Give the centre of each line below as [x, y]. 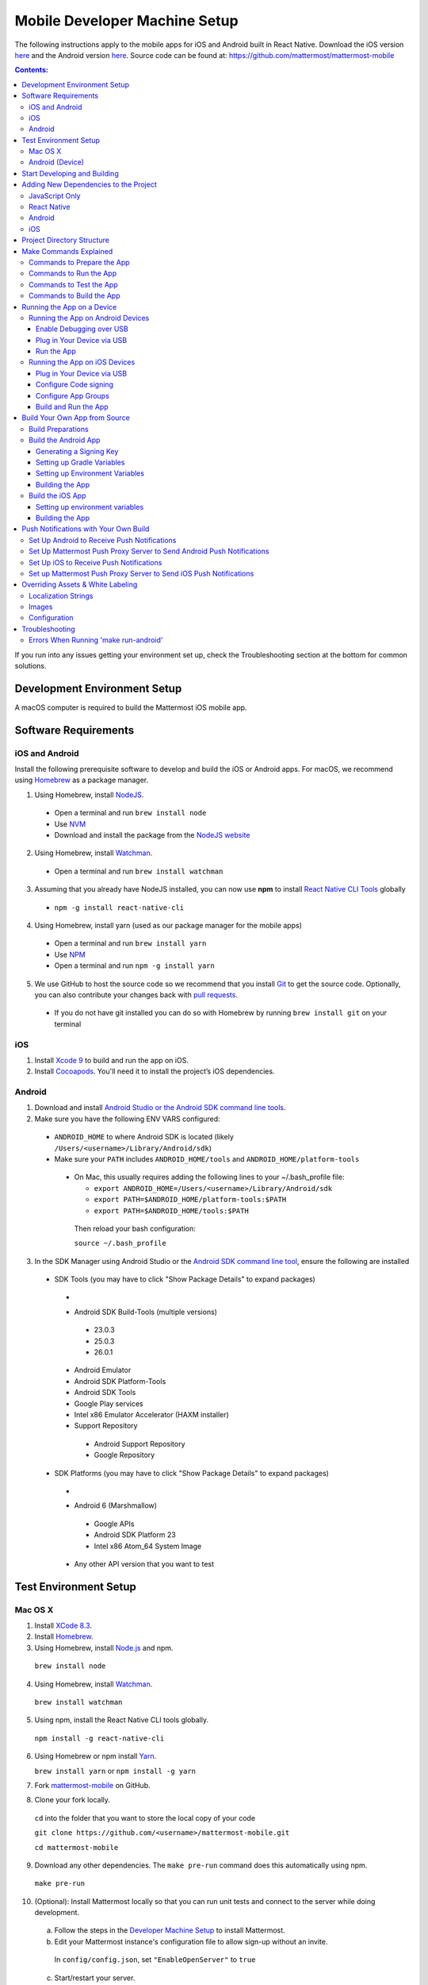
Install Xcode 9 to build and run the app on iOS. [112, 1060]
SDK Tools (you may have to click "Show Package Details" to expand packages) [185, 1279]
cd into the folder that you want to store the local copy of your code [145, 1817]
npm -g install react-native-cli [119, 908]
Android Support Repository [139, 1443]
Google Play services [109, 1403]
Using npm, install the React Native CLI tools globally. [122, 1720]
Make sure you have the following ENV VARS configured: [128, 1119]
